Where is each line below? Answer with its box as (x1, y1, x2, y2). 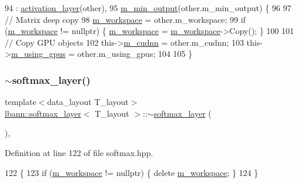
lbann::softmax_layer (5, 107, 82, 119)
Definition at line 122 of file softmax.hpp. (5, 146, 153, 158)
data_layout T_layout (47, 96, 129, 108)
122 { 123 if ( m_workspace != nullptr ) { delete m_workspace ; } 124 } (5, 166, 259, 178)
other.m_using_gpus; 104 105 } (77, 48, 193, 60)
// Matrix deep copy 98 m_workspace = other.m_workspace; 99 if (5, 13, 246, 25)
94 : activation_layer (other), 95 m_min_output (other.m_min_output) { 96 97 (5, 2, 292, 13)
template (5, 96, 36, 108)
